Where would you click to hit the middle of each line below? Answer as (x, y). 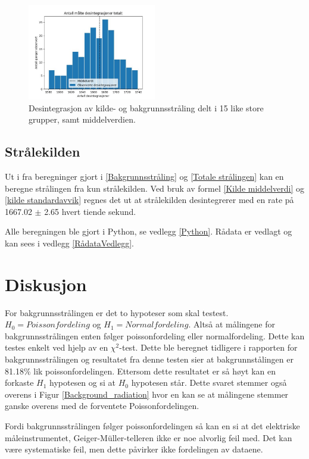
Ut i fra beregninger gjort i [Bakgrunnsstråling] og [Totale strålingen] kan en (144, 176)
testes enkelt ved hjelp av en (57, 347)
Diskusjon (46, 284)
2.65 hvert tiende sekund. (90, 211)
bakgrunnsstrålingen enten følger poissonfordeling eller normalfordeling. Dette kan (155, 335)
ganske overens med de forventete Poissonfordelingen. (102, 406)
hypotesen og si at (82, 382)
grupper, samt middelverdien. (82, 119)
